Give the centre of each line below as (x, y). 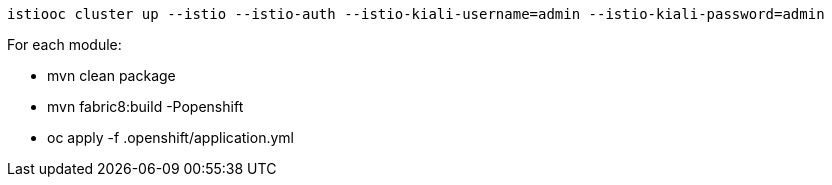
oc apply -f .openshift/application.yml (170, 137)
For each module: (64, 44)
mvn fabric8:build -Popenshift (145, 106)
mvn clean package (111, 75)
